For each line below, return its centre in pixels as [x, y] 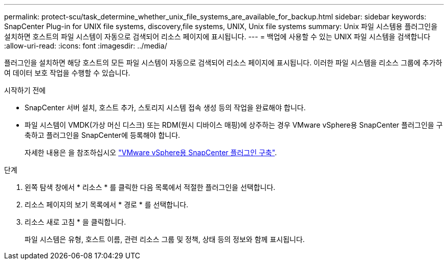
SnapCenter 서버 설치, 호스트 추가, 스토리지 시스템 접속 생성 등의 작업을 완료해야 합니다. [165, 107]
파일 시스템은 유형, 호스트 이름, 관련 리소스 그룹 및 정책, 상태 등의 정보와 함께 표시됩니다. [165, 239]
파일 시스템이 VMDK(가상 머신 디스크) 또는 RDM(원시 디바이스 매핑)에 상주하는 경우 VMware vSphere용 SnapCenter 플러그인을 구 [234, 125]
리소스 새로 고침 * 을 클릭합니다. [75, 222]
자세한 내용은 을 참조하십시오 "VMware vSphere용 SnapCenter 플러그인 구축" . [151, 152]
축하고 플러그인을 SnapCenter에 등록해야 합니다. [103, 135]
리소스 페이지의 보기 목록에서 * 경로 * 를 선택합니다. [107, 205]
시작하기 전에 [25, 90]
